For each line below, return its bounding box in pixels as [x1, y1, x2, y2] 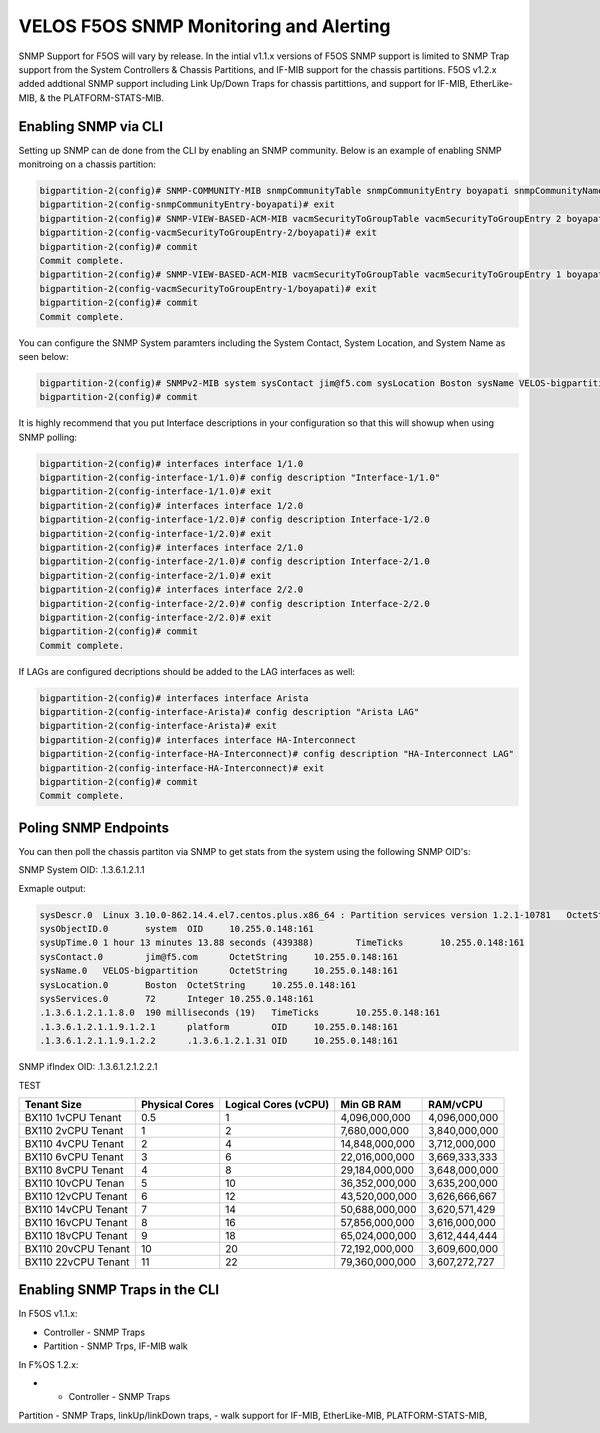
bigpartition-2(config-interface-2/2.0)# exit [39, 611, 272, 623]
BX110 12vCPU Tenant [24, 1189, 128, 1203]
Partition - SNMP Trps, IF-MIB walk [43, 1340, 189, 1352]
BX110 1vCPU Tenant [24, 1110, 122, 1124]
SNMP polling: [18, 431, 78, 443]
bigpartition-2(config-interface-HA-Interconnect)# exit [39, 762, 325, 774]
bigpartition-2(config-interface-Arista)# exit [39, 720, 277, 732]
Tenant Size [24, 1097, 82, 1111]
